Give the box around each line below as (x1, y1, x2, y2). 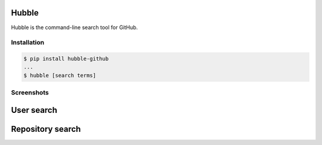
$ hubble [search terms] (23, 72, 97, 78)
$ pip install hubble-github (23, 55, 109, 62)
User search (11, 105, 58, 115)
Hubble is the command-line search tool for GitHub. (11, 24, 138, 31)
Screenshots (11, 89, 49, 97)
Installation (11, 39, 45, 47)
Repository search (11, 124, 81, 134)
